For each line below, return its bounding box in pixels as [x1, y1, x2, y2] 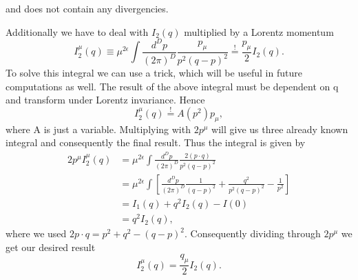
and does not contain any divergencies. [6, 1, 169, 15]
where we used [6, 226, 67, 241]
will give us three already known [211, 121, 348, 136]
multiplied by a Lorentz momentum [184, 24, 334, 39]
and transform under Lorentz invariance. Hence [6, 92, 205, 107]
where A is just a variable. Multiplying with [6, 121, 191, 136]
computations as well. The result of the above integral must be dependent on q [6, 79, 339, 93]
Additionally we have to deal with [6, 24, 149, 39]
